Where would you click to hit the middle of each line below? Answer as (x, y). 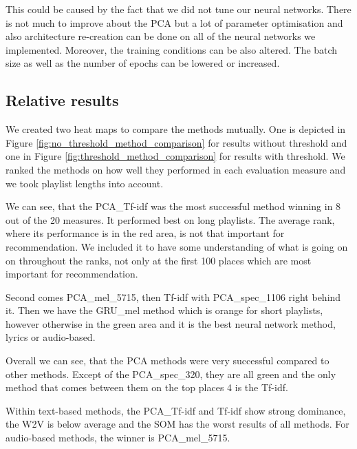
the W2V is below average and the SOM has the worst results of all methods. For (177, 424)
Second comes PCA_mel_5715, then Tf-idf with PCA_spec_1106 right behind (173, 296)
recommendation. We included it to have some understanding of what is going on (177, 246)
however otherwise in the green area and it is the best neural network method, (171, 323)
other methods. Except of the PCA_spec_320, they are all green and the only (171, 374)
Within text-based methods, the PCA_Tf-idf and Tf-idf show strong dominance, (176, 410)
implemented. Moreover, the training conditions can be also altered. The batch (172, 49)
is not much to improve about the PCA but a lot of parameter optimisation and (174, 22)
